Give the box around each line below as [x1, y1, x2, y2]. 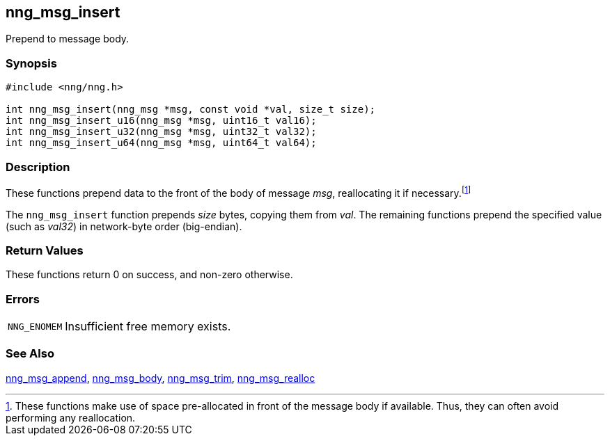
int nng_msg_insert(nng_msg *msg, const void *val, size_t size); [6, 104, 376, 115]
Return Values [6, 243, 84, 257]
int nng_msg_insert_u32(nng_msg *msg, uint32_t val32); [6, 126, 317, 138]
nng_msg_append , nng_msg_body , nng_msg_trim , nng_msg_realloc [6, 371, 315, 384]
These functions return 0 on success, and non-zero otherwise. [6, 268, 293, 281]
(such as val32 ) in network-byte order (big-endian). [6, 220, 242, 232]
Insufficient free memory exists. [65, 319, 231, 334]
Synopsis [6, 56, 57, 70]
